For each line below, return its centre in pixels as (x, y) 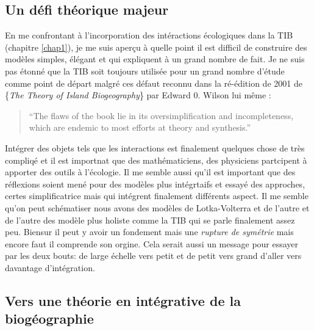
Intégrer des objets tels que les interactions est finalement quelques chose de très (155, 147)
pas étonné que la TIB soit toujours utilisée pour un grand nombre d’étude (145, 71)
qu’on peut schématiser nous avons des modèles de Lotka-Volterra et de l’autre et (157, 207)
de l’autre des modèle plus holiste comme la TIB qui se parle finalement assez (150, 220)
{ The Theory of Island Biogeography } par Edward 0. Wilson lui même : (138, 95)
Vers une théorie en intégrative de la (123, 300)
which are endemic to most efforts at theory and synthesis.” (140, 127)
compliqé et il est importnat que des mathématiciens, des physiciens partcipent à (156, 160)
